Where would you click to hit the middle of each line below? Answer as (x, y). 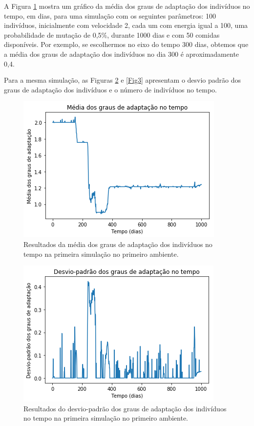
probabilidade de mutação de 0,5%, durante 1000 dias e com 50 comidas (112, 34)
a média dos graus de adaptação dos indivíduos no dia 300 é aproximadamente (122, 54)
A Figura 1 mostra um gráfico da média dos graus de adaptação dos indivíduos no (127, 6)
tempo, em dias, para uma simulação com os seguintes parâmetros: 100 (110, 15)
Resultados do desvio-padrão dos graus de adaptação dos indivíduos (125, 408)
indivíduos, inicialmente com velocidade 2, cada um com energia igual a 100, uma (126, 25)
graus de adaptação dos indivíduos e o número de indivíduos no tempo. (110, 89)
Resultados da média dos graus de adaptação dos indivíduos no (118, 244)
